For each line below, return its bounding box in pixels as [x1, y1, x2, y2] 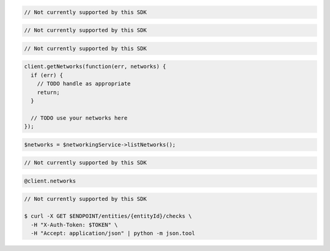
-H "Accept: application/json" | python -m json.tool [31, 230, 196, 236]
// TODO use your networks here [31, 114, 128, 122]
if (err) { [31, 71, 64, 79]
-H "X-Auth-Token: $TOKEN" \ [31, 221, 119, 228]
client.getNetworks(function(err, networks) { [24, 63, 166, 70]
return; [37, 89, 61, 96]
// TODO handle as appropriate [37, 80, 131, 87]
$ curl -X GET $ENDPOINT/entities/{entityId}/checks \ [24, 213, 192, 220]
